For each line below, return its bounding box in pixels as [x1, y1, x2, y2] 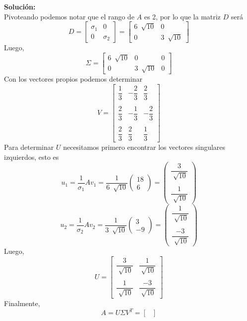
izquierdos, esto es [4, 151, 59, 162]
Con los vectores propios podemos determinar [4, 74, 142, 84]
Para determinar [4, 142, 54, 152]
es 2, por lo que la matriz [144, 11, 221, 21]
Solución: [4, 1, 36, 11]
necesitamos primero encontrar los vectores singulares [63, 142, 226, 152]
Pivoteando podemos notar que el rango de [4, 11, 134, 21]
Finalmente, [4, 298, 40, 308]
